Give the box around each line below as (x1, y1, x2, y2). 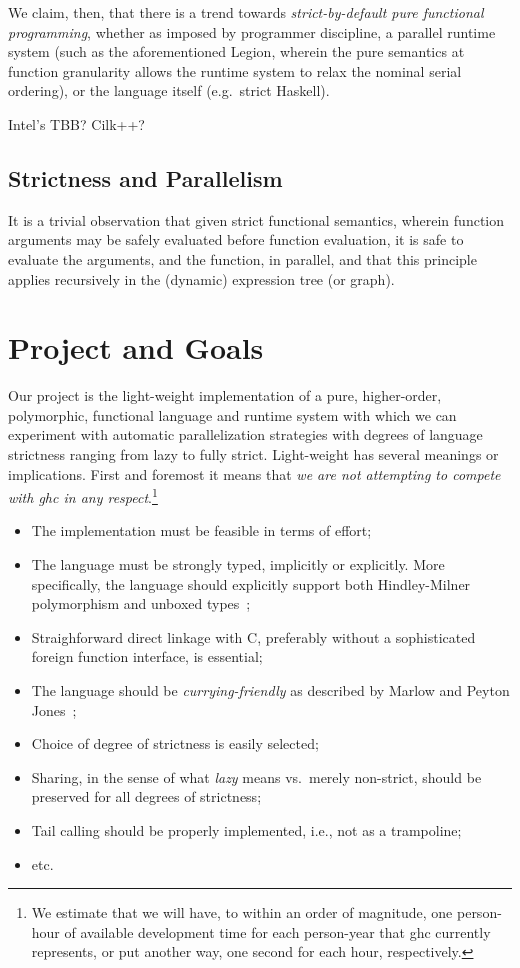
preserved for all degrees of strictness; (31, 786, 262, 807)
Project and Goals (8, 327, 264, 368)
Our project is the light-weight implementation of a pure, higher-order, (8, 385, 442, 406)
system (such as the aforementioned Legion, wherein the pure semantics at (8, 41, 465, 62)
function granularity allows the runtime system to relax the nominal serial (8, 60, 462, 81)
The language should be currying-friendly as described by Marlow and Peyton (31, 680, 510, 701)
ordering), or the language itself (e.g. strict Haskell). (8, 80, 330, 101)
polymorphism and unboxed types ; (31, 593, 251, 614)
